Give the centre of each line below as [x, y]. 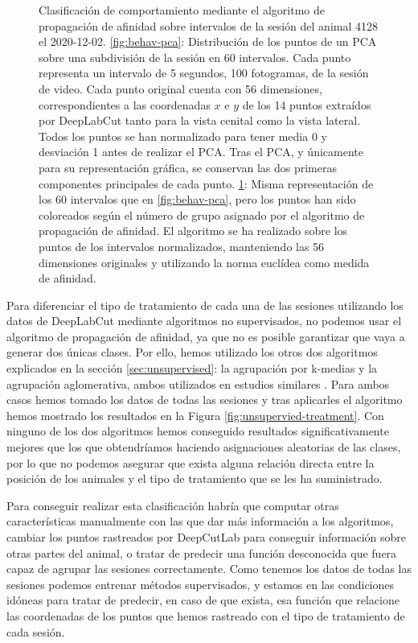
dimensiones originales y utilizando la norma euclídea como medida [204, 262]
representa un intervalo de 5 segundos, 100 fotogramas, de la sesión [204, 73]
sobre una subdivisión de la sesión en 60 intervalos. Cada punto [195, 57]
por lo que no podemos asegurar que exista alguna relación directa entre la [191, 462]
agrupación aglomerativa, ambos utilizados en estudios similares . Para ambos [198, 383]
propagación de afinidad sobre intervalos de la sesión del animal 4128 [208, 25]
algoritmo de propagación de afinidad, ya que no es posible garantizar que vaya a [206, 336]
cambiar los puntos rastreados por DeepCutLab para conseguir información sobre [207, 537]
